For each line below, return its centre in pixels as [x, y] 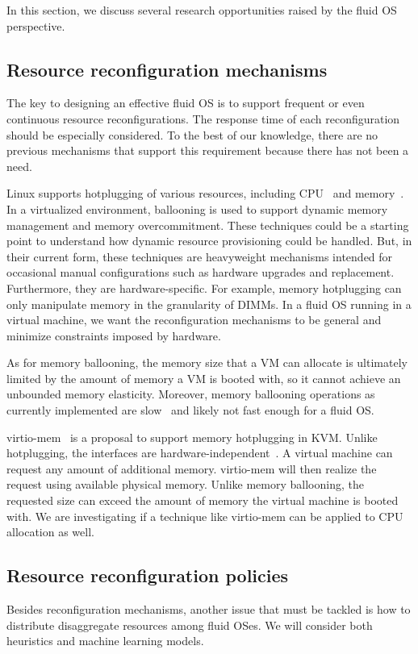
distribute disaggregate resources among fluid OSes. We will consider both [190, 625]
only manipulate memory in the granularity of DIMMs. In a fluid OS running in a [209, 304]
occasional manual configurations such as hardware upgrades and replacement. [201, 272]
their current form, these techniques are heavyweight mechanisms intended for [200, 256]
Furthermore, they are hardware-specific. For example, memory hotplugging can [204, 287]
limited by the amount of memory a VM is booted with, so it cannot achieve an [204, 378]
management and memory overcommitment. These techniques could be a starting [208, 225]
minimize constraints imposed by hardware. [114, 335]
